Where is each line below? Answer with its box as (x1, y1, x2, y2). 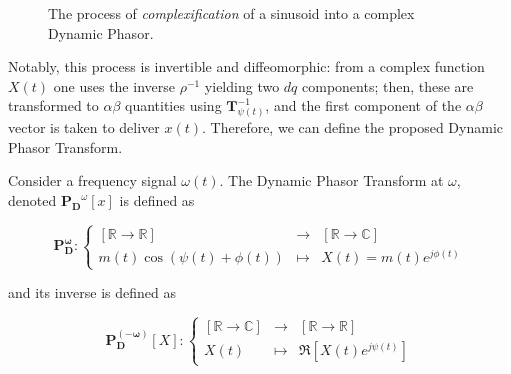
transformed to (8, 95, 99, 116)
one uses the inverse (53, 75, 175, 96)
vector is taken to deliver (8, 117, 160, 138)
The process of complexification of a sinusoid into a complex (48, 3, 415, 23)
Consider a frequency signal (8, 170, 177, 191)
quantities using (125, 95, 222, 116)
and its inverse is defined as (8, 282, 176, 303)
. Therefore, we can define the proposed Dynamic (202, 117, 504, 138)
